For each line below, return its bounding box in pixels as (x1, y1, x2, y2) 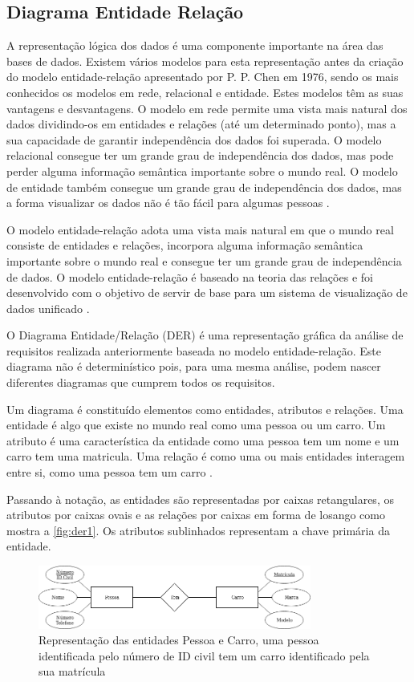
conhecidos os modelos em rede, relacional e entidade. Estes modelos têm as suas (6, 83, 404, 100)
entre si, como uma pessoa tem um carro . (6, 464, 213, 481)
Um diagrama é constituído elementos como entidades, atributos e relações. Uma (6, 400, 404, 417)
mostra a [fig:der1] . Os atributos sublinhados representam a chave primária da (6, 522, 390, 538)
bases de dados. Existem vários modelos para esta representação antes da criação (6, 52, 404, 69)
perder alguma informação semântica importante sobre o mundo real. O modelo (6, 162, 398, 179)
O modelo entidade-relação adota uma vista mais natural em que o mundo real (6, 221, 394, 237)
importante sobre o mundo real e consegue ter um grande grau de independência (6, 252, 402, 269)
